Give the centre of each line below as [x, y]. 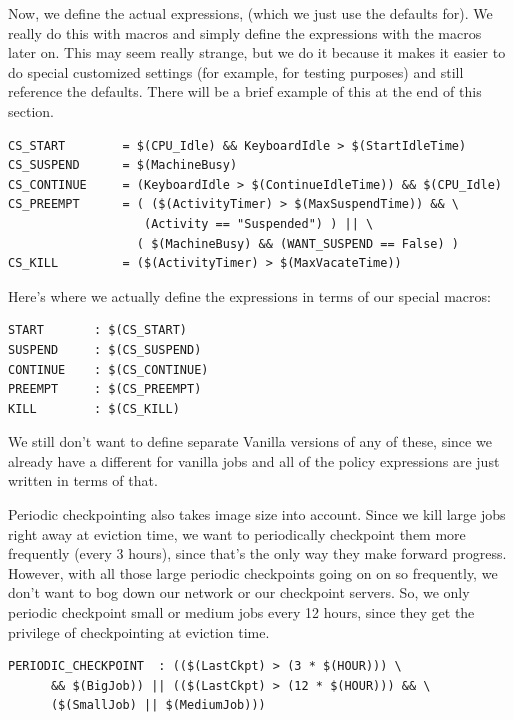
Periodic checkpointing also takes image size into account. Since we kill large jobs [257, 514]
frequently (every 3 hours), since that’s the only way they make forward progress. [257, 553]
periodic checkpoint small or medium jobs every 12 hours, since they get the [241, 612]
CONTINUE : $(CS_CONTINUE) [108, 369]
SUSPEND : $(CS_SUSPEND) [105, 349]
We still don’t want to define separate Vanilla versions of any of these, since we [250, 441]
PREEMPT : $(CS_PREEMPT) [105, 389]
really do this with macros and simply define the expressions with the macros [245, 32]
